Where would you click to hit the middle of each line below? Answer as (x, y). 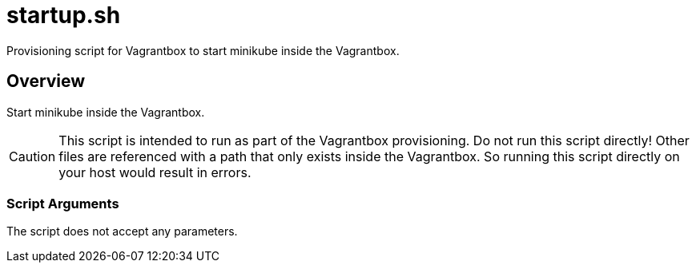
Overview (46, 81)
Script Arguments (63, 203)
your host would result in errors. (155, 172)
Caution (32, 156)
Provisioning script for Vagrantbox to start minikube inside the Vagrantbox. (203, 50)
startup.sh (64, 15)
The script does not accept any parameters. (122, 231)
